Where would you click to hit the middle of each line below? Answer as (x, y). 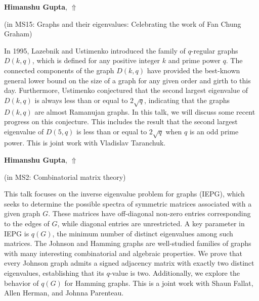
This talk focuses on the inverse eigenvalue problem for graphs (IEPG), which (124, 194)
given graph (22, 213)
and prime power (194, 60)
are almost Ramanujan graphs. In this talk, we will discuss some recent (145, 111)
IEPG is (17, 233)
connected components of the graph (59, 70)
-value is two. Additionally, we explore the (175, 273)
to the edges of (27, 223)
